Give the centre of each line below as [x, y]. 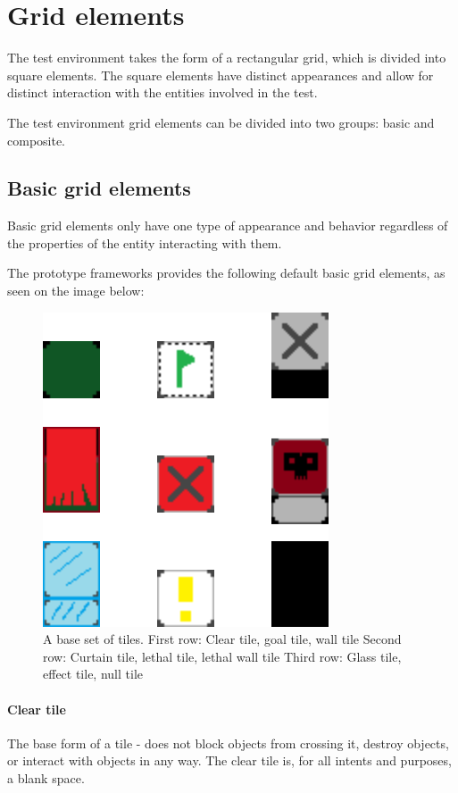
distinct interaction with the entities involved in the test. [162, 92]
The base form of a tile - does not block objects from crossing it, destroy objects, [228, 743]
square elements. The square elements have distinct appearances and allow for [221, 75]
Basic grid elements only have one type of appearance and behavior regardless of [228, 225]
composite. [37, 140]
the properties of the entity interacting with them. [145, 242]
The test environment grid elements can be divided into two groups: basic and [221, 122]
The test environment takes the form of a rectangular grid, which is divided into [227, 58]
